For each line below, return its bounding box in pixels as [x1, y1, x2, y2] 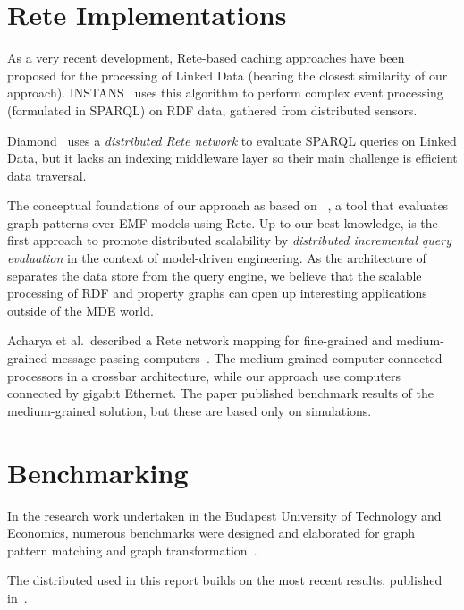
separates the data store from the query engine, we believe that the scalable [7, 266, 422, 284]
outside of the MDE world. [7, 301, 154, 319]
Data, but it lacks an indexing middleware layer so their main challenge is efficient [7, 148, 458, 167]
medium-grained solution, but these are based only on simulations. [7, 401, 372, 419]
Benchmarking [7, 453, 189, 490]
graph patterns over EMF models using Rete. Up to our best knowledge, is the [7, 213, 438, 232]
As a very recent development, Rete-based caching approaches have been [7, 48, 405, 67]
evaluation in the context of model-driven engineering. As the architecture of [7, 249, 426, 267]
